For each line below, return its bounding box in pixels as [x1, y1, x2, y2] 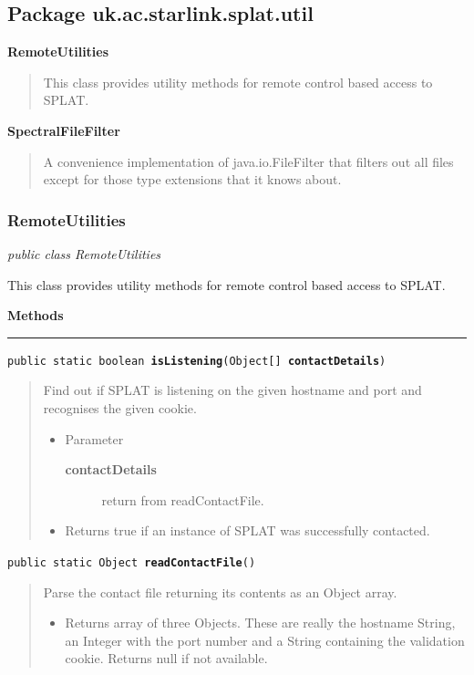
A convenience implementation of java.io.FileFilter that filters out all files [43, 151, 454, 171]
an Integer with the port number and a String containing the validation [65, 630, 465, 649]
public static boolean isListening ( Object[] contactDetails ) [7, 354, 386, 368]
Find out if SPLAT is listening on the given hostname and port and [43, 380, 422, 400]
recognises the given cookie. [43, 399, 197, 418]
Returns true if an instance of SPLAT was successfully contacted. [65, 521, 430, 540]
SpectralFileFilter [7, 120, 120, 140]
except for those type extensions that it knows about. [43, 170, 342, 189]
